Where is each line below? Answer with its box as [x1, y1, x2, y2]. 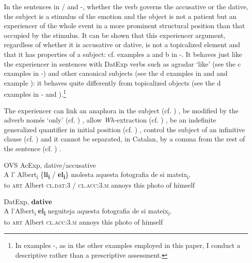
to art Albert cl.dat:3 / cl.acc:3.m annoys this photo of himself [4, 180, 195, 190]
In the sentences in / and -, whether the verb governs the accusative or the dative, [4, 1, 249, 11]
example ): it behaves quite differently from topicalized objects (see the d [4, 77, 221, 88]
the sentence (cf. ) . [4, 143, 62, 153]
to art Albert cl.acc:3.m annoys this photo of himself [4, 216, 163, 227]
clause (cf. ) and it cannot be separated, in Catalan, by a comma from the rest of [4, 134, 245, 144]
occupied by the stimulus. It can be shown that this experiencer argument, [4, 30, 225, 40]
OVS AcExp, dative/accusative [4, 159, 96, 170]
